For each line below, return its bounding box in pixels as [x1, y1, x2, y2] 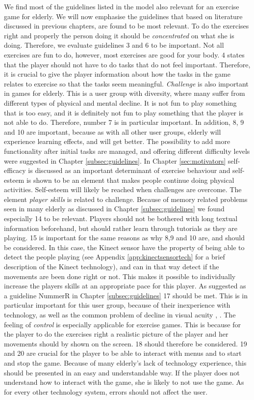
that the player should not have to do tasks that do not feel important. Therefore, [4, 59, 251, 69]
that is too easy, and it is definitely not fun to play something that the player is [4, 107, 244, 117]
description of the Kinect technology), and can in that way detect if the [4, 261, 219, 272]
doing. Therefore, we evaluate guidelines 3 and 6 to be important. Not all [4, 40, 224, 50]
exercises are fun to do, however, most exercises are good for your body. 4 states [4, 49, 245, 59]
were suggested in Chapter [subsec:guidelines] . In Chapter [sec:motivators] [4, 155, 226, 166]
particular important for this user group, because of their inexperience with [4, 300, 230, 310]
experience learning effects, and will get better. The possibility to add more [4, 136, 230, 146]
